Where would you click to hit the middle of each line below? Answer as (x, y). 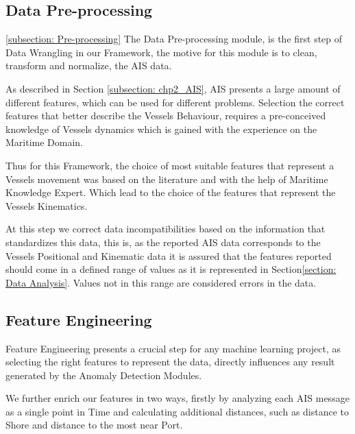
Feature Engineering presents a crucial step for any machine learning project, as (173, 348)
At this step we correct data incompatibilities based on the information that (166, 229)
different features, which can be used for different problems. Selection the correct (175, 102)
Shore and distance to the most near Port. (94, 425)
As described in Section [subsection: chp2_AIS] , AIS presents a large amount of (173, 88)
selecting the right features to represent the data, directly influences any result (170, 362)
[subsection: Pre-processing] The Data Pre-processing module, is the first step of (174, 39)
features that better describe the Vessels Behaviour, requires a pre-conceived (166, 116)
